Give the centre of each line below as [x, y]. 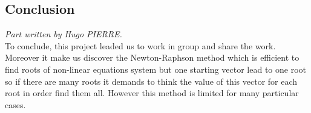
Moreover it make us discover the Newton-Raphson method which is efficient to [152, 57]
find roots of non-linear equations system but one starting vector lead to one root [155, 69]
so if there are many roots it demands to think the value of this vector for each [151, 81]
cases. [15, 104]
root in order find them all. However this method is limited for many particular [152, 93]
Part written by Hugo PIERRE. [64, 34]
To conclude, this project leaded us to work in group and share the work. [140, 45]
